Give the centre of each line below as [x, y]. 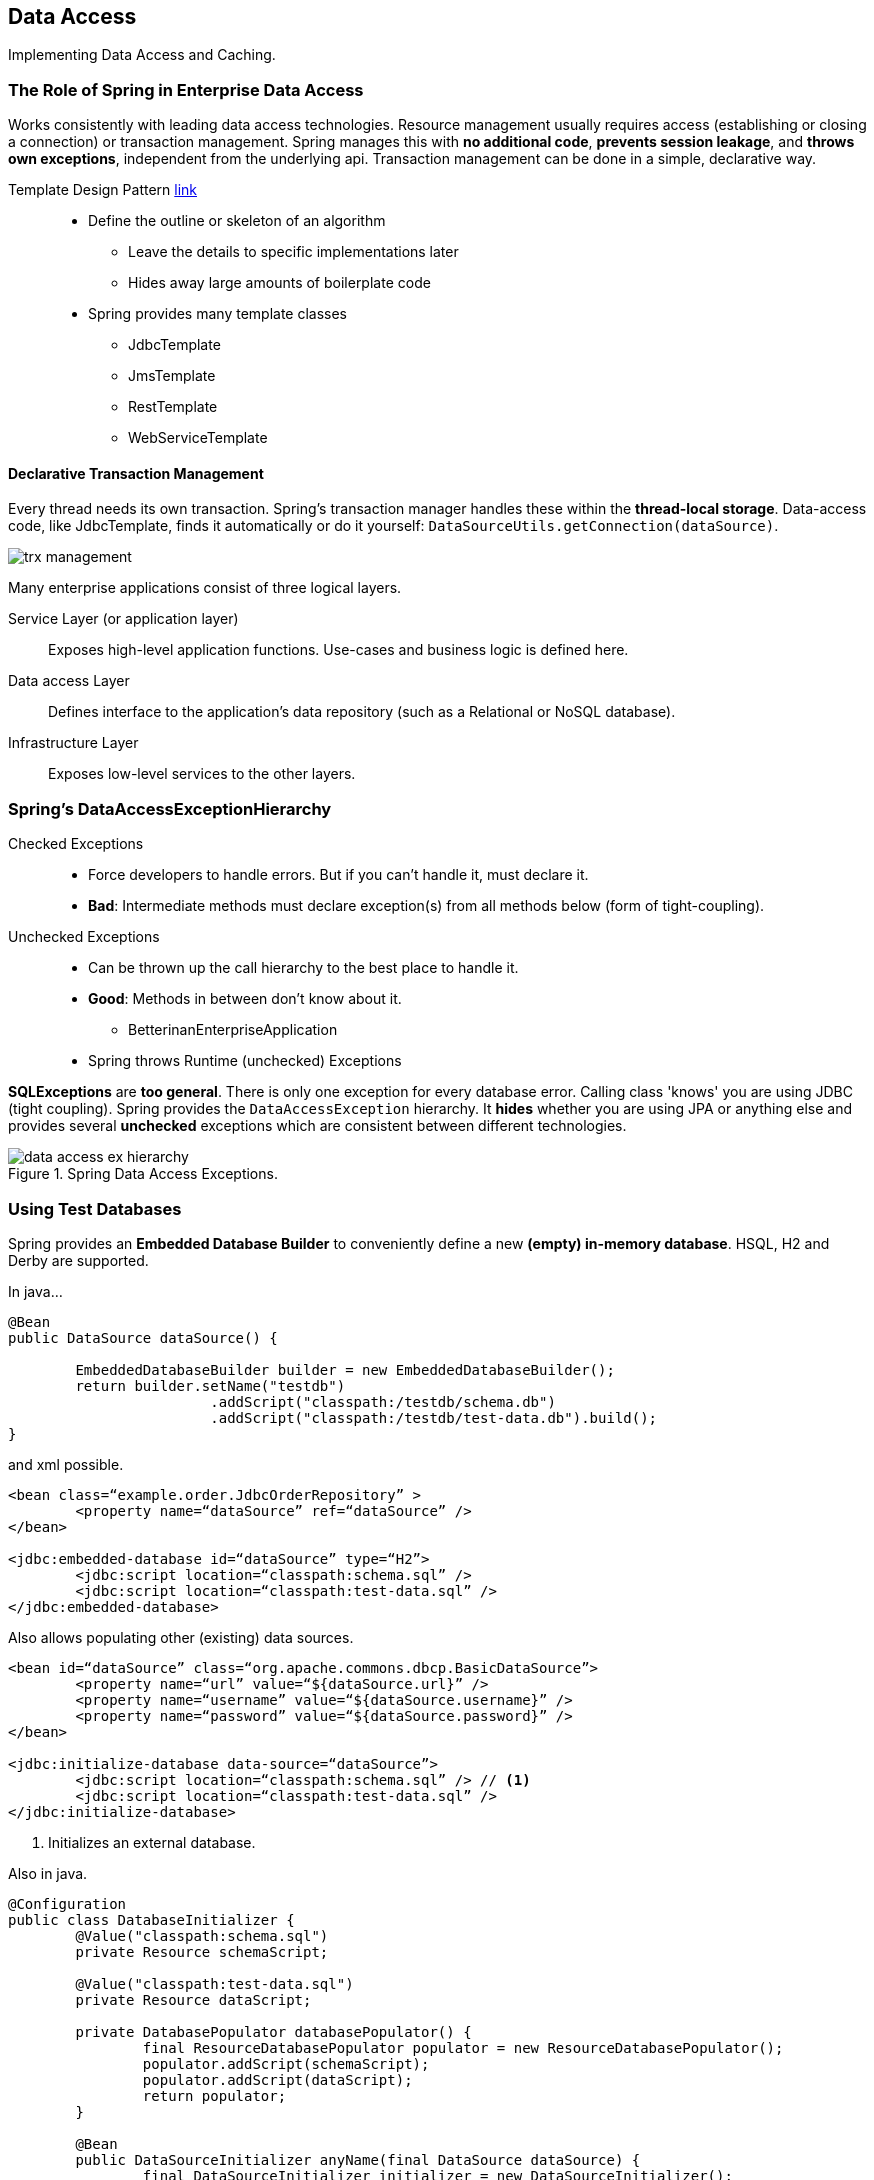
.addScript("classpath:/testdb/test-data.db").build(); [434, 1417]
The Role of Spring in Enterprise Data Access [186, 89]
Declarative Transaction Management [136, 473]
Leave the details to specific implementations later [293, 252]
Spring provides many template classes [218, 314]
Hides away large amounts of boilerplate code [279, 283]
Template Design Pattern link [103, 190]
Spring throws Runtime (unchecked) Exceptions [245, 1061]
